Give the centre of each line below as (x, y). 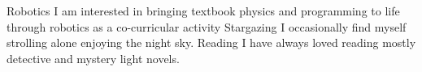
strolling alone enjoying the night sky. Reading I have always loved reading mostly (211, 42)
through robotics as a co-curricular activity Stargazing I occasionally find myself (207, 26)
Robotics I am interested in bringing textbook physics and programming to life (203, 11)
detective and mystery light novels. (93, 58)
